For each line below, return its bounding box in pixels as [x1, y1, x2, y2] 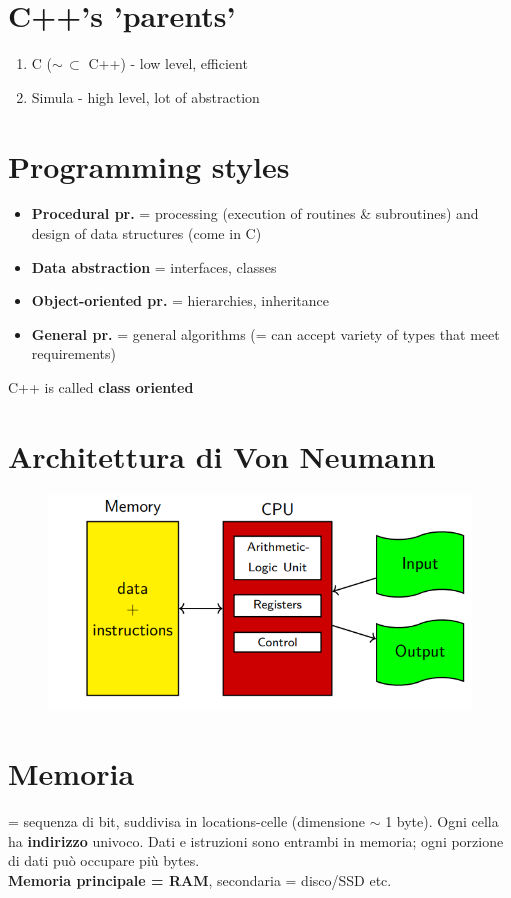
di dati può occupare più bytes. [8, 850, 200, 871]
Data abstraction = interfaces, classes [31, 256, 277, 277]
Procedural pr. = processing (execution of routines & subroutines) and [31, 203, 479, 224]
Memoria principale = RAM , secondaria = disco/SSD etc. [8, 870, 392, 891]
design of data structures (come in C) [31, 223, 262, 244]
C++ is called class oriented [8, 377, 194, 397]
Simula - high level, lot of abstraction [31, 86, 260, 107]
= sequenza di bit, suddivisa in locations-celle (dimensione [8, 811, 365, 832]
